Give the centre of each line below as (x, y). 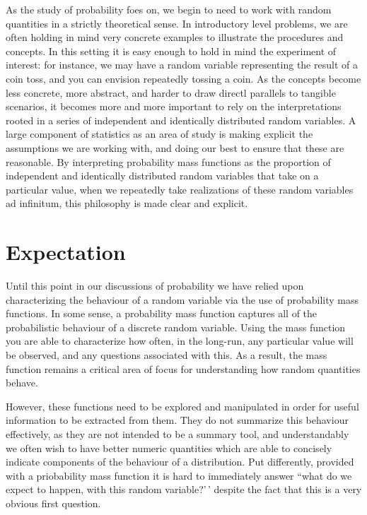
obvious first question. (53, 503)
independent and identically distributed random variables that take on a (162, 176)
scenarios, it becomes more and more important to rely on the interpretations (174, 106)
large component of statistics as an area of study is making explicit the (159, 134)
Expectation (66, 252)
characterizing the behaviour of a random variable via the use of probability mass (182, 299)
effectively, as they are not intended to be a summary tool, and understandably (177, 433)
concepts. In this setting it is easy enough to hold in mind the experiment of (171, 51)
